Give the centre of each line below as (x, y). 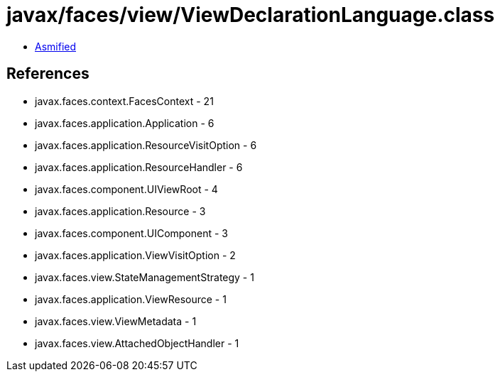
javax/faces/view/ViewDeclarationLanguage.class (251, 15)
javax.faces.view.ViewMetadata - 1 (116, 321)
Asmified (56, 46)
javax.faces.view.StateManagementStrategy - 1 (145, 277)
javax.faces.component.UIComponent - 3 (132, 233)
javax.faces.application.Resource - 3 (120, 211)
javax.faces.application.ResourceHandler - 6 (139, 167)
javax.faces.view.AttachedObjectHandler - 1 (137, 343)
